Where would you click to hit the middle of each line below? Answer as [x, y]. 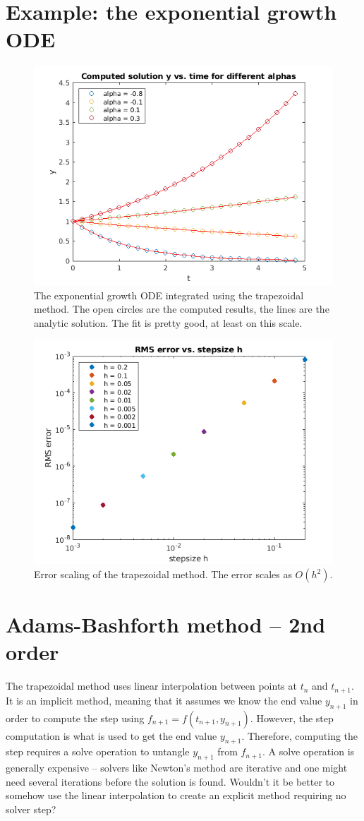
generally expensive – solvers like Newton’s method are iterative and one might [177, 768]
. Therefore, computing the [300, 735]
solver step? [31, 809]
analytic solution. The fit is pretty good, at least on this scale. [168, 322]
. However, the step [292, 718]
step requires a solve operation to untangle [98, 751]
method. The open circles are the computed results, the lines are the [182, 309]
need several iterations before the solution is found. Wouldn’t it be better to [170, 781]
